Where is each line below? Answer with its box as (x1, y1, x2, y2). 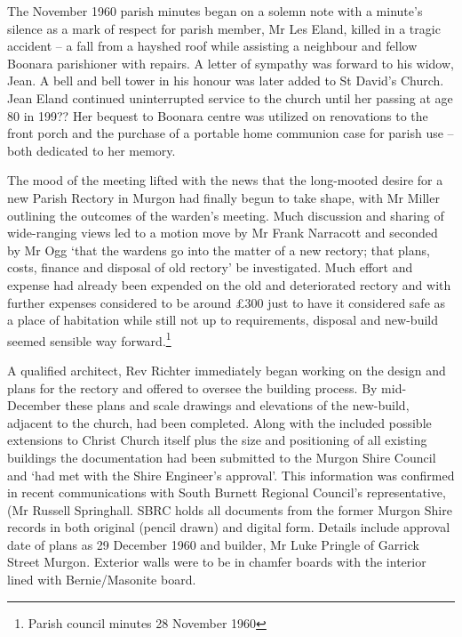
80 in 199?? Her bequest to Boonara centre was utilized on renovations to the (7, 106, 428, 125)
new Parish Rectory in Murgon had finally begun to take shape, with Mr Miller (7, 188, 440, 206)
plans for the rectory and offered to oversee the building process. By (7, 378, 378, 397)
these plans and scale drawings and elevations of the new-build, (65, 396, 410, 415)
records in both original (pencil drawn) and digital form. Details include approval (7, 518, 450, 536)
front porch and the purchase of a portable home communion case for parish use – (7, 124, 454, 142)
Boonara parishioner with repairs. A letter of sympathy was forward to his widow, (7, 53, 454, 72)
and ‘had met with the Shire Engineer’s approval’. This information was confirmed (7, 465, 455, 484)
